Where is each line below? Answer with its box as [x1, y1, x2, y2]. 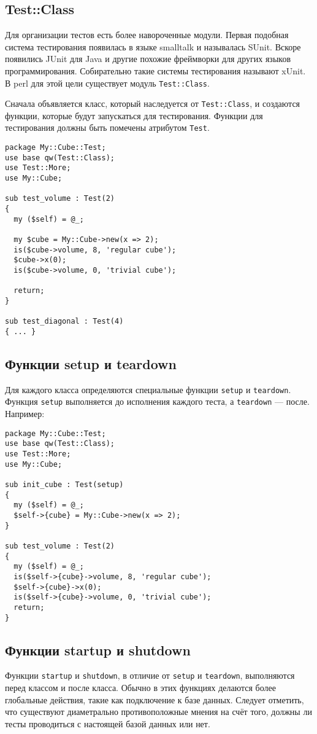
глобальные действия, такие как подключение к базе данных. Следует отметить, [5, 693, 304, 706]
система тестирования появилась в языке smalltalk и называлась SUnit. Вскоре [5, 40, 301, 53]
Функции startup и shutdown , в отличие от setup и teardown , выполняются [5, 669, 295, 682]
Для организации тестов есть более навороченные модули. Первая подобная [5, 28, 289, 41]
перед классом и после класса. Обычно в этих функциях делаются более [5, 681, 276, 694]
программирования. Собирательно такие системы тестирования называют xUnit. [5, 64, 306, 77]
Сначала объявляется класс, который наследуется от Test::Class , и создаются [5, 97, 300, 110]
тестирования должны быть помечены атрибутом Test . [5, 121, 210, 134]
